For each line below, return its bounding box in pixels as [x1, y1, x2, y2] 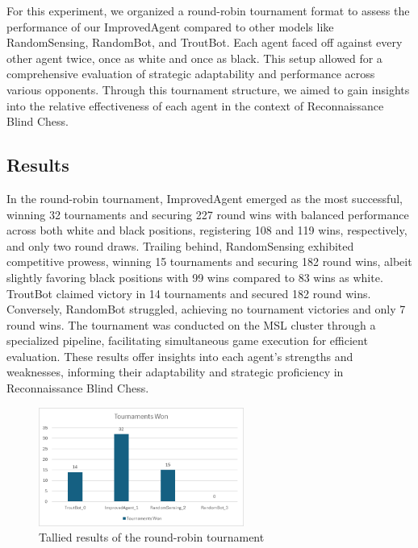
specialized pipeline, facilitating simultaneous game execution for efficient [6, 332, 368, 349]
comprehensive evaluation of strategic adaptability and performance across [6, 65, 375, 82]
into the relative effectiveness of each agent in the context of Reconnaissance [6, 97, 384, 114]
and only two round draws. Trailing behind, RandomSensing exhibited [6, 237, 354, 254]
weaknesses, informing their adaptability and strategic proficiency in [6, 363, 344, 380]
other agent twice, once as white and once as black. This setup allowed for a [6, 49, 382, 66]
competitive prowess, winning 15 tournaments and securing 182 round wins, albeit [6, 253, 412, 270]
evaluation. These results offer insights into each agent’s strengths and [6, 347, 353, 364]
